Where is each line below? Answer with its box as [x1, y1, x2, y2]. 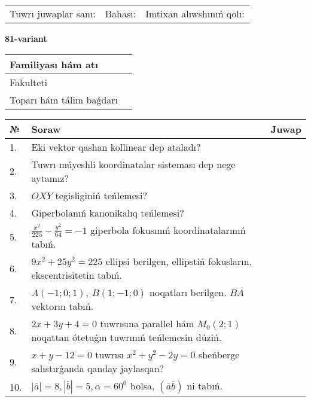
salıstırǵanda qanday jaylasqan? [31, 361, 164, 376]
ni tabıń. [187, 379, 223, 393]
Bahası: [105, 7, 136, 20]
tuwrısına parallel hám [100, 316, 194, 331]
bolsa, [130, 379, 155, 393]
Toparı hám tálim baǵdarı [10, 92, 118, 106]
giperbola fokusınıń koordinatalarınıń [90, 223, 246, 237]
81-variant [5, 32, 47, 44]
